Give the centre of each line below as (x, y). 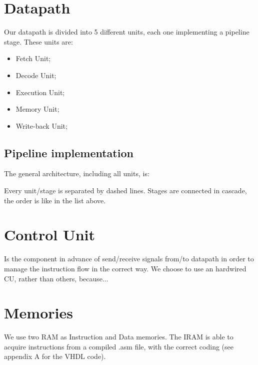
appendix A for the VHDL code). (55, 356)
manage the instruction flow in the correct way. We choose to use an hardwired (125, 268)
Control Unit (50, 235)
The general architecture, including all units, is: (77, 173)
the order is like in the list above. (55, 200)
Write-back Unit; (41, 125)
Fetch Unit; (33, 58)
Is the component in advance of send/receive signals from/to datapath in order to (129, 259)
